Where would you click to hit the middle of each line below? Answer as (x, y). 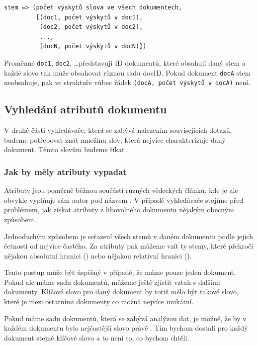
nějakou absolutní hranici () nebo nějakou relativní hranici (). (98, 255)
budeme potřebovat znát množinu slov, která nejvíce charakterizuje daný (115, 139)
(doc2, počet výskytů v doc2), (91, 27)
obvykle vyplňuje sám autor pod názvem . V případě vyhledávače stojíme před (124, 200)
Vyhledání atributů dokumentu (86, 109)
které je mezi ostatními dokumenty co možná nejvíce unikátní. (99, 302)
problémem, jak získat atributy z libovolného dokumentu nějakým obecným (119, 210)
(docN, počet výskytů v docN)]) (93, 46)
